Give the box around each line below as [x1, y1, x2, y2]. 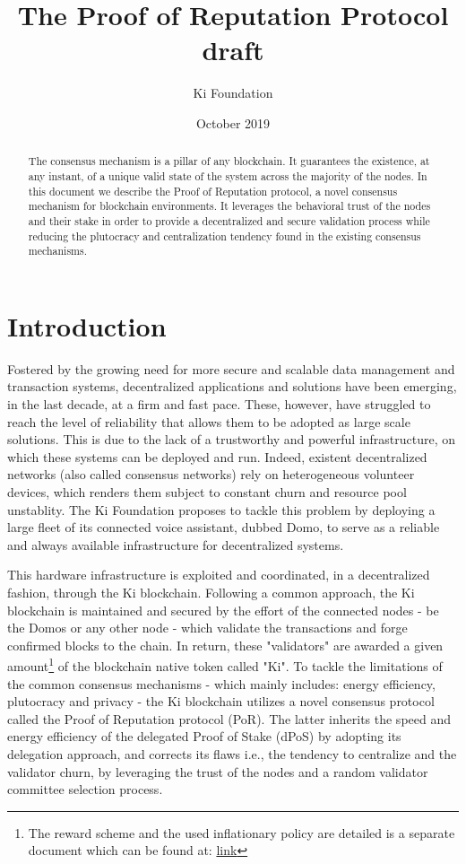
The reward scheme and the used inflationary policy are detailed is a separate [28, 823, 455, 842]
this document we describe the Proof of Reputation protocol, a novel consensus [28, 183, 398, 198]
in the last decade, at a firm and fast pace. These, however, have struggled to [7, 395, 431, 414]
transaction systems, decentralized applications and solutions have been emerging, [7, 377, 457, 396]
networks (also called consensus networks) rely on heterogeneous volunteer [7, 465, 415, 484]
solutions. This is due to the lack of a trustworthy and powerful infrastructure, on [7, 430, 456, 449]
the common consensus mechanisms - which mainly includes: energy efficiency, [7, 674, 436, 693]
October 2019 [195, 113, 271, 132]
